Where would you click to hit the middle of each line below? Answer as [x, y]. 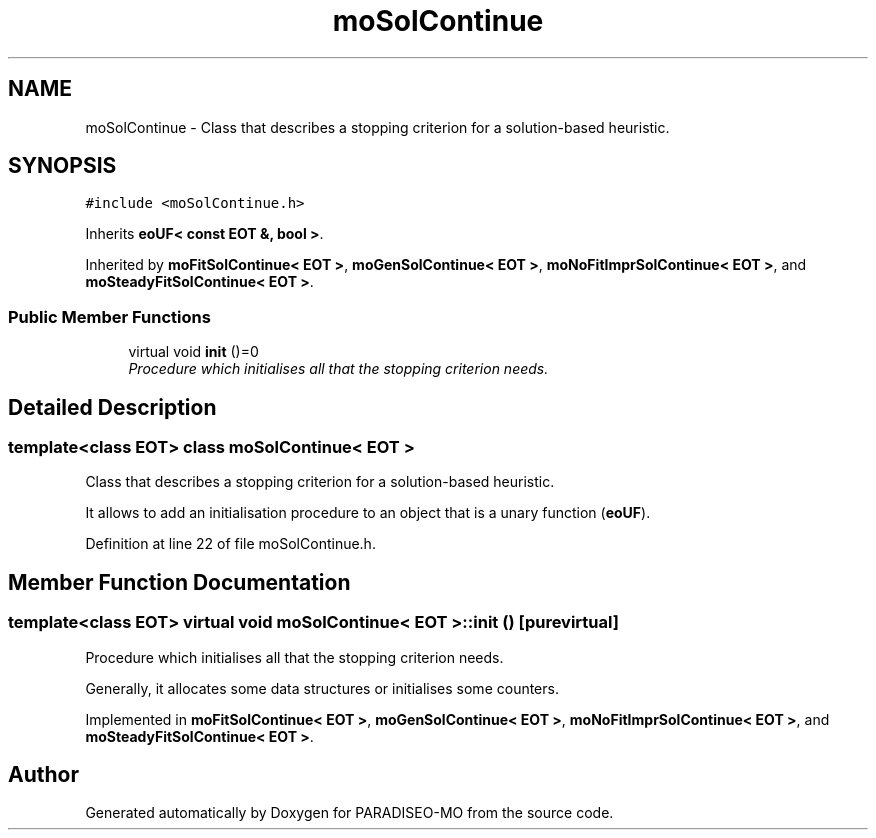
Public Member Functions [109, 316]
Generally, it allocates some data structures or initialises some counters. [322, 688]
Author [43, 775]
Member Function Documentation [179, 582]
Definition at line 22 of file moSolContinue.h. [230, 544]
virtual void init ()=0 [193, 352]
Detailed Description [112, 407]
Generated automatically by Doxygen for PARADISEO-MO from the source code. [349, 813]
